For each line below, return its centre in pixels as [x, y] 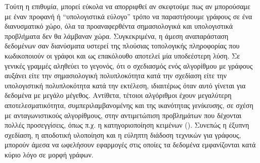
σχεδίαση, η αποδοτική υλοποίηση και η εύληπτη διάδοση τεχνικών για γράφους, [123, 134]
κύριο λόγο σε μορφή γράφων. [49, 154]
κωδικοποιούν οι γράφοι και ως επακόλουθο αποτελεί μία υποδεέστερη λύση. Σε [122, 55]
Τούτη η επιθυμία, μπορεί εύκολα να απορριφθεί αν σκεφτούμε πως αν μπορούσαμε [127, 6]
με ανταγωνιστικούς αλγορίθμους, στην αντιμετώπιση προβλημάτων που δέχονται [123, 115]
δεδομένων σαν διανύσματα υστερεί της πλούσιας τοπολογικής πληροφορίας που [122, 46]
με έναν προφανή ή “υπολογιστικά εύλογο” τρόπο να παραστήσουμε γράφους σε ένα [128, 16]
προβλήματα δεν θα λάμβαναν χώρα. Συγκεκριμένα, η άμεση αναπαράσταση [117, 36]
